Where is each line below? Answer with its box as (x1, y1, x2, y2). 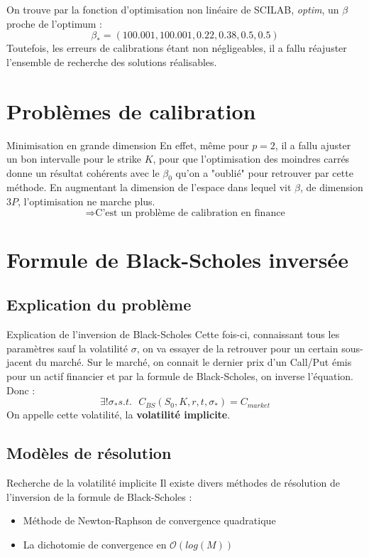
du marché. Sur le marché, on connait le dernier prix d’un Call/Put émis (35, 355, 352, 369)
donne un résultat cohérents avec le (6, 165, 160, 180)
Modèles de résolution (6, 442, 172, 464)
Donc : (6, 382, 35, 397)
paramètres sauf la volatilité (6, 340, 128, 355)
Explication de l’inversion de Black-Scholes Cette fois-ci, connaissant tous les (6, 327, 340, 342)
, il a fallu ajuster (275, 137, 351, 152)
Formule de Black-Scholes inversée (6, 244, 348, 274)
